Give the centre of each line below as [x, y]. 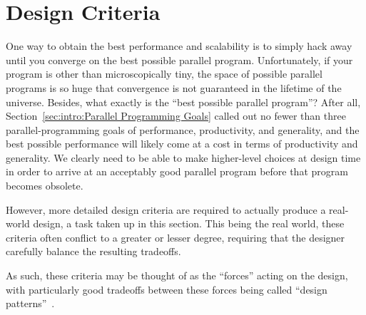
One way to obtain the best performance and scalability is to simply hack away [179, 46]
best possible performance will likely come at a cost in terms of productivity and [182, 144]
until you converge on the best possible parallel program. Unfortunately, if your [179, 60]
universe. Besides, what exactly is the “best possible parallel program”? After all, [183, 102]
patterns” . [30, 303]
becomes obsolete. [45, 186]
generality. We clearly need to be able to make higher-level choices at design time [183, 157]
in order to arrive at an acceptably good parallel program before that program [177, 171]
